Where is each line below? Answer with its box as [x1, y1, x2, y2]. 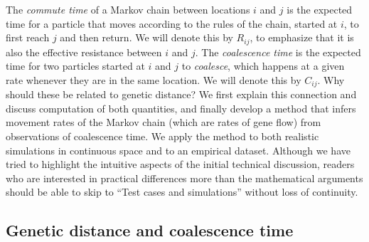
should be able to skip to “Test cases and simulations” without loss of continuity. [6, 184, 358, 199]
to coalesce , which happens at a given [181, 58, 345, 73]
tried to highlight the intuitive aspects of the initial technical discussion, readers [6, 157, 355, 172]
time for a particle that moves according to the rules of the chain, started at [6, 16, 338, 31]
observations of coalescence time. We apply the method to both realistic [6, 129, 319, 144]
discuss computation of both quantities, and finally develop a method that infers [6, 100, 356, 115]
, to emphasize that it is [250, 30, 354, 45]
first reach [6, 30, 50, 45]
